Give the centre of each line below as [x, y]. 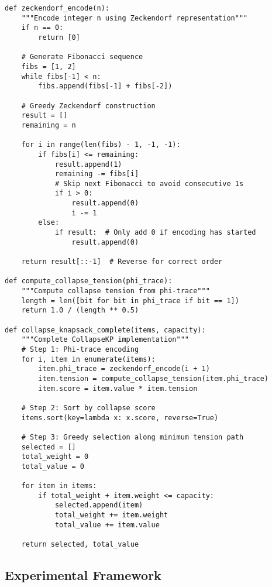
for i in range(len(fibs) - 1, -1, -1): [101, 145]
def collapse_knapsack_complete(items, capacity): [105, 330]
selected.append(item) [99, 505]
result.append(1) [88, 164]
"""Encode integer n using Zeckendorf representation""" [135, 18]
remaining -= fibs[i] [97, 174]
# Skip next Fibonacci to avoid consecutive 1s [149, 183]
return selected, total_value [80, 545]
